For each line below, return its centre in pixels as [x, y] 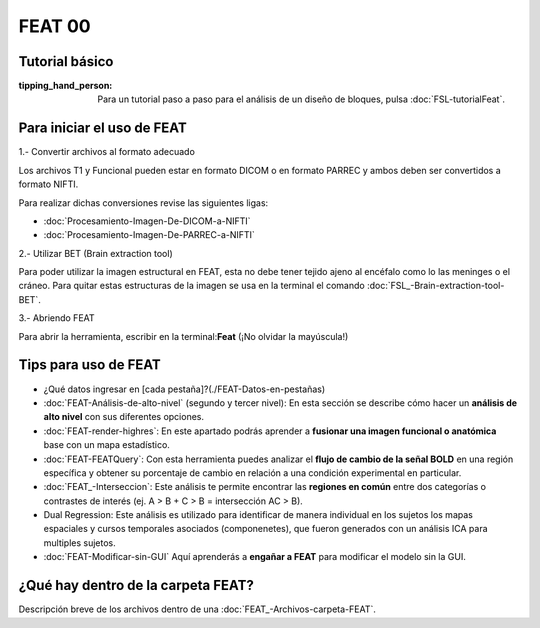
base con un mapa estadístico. [106, 445]
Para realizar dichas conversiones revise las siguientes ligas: [143, 202]
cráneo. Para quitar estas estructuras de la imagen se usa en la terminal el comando [191, 286]
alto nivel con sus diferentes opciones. [124, 417]
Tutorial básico [66, 61]
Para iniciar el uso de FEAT [102, 128]
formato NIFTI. [48, 184]
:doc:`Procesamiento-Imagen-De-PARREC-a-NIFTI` [149, 235]
